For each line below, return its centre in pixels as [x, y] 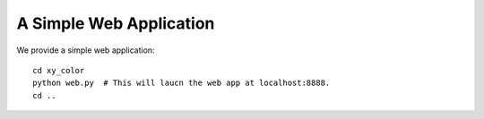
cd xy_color [59, 70]
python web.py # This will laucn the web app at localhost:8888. [181, 83]
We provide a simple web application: [86, 50]
